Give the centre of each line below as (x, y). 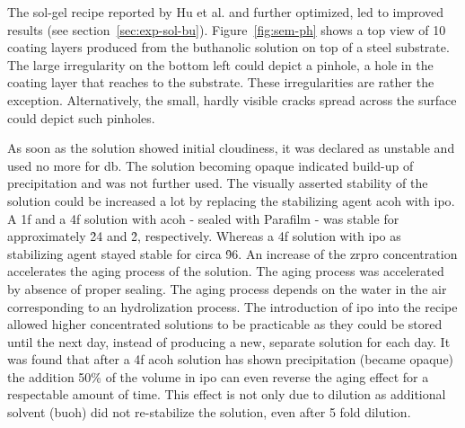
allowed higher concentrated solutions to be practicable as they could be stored (225, 324)
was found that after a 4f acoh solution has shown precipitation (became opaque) (231, 359)
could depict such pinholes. (81, 117)
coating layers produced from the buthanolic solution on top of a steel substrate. (228, 47)
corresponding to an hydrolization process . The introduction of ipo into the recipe (232, 306)
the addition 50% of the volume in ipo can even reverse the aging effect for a (218, 376)
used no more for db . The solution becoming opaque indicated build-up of (211, 165)
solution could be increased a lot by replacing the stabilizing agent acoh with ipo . (231, 200)
